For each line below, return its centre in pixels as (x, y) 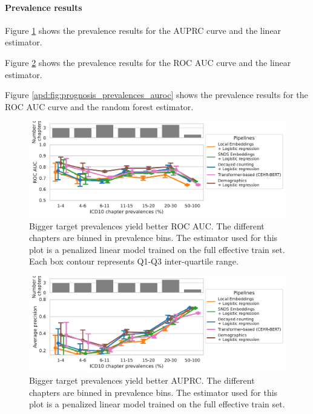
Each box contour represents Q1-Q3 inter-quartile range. (134, 261)
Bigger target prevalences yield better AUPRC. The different (142, 380)
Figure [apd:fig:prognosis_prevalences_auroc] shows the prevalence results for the (156, 95)
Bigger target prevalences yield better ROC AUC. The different (147, 225)
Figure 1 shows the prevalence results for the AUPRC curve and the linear (143, 30)
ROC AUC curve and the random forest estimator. (99, 106)
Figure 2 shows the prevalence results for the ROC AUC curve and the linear (148, 62)
